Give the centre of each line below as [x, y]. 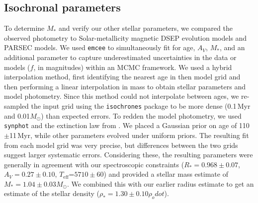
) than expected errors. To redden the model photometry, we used [141, 115]
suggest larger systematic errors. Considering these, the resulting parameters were [129, 155]
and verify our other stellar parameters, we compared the [145, 28]
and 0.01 [17, 115]
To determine [24, 28]
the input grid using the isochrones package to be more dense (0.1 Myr [141, 106]
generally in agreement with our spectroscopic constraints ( [94, 164]
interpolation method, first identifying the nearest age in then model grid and [122, 77]
